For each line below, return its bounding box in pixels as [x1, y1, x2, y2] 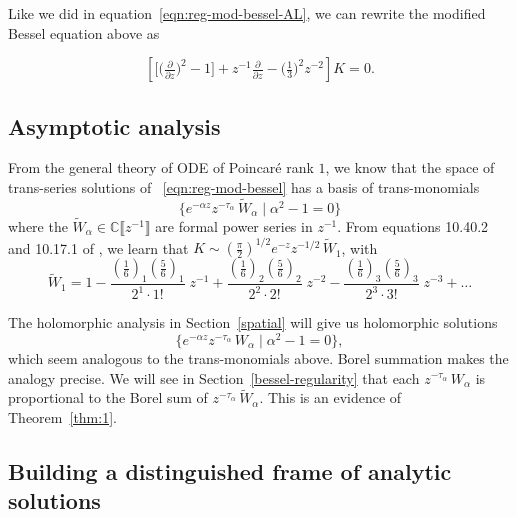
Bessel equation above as [8, 22, 160, 43]
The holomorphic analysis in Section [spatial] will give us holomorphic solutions [8, 312, 498, 333]
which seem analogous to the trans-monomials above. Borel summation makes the [8, 347, 509, 368]
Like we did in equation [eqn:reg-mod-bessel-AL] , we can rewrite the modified [8, 3, 486, 23]
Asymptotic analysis [8, 110, 221, 141]
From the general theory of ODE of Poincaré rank [8, 157, 314, 178]
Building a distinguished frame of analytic [8, 455, 452, 486]
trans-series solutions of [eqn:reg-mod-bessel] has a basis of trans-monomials [8, 176, 480, 197]
